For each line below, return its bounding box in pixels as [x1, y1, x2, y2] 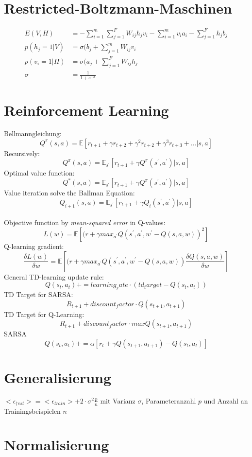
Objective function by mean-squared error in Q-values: [4, 217, 166, 228]
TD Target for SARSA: [4, 289, 73, 299]
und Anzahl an [203, 395, 248, 405]
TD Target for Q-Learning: [4, 309, 84, 319]
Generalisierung [4, 367, 112, 387]
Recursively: [4, 148, 40, 158]
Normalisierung [4, 435, 109, 455]
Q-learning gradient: [4, 241, 64, 251]
